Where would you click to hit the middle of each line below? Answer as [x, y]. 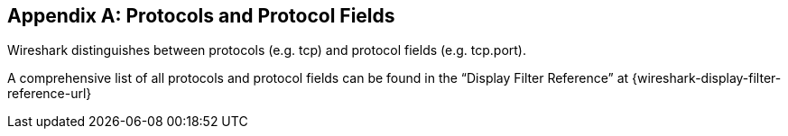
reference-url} [50, 94]
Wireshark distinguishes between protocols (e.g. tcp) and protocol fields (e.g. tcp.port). [267, 50]
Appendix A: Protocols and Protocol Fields [201, 16]
